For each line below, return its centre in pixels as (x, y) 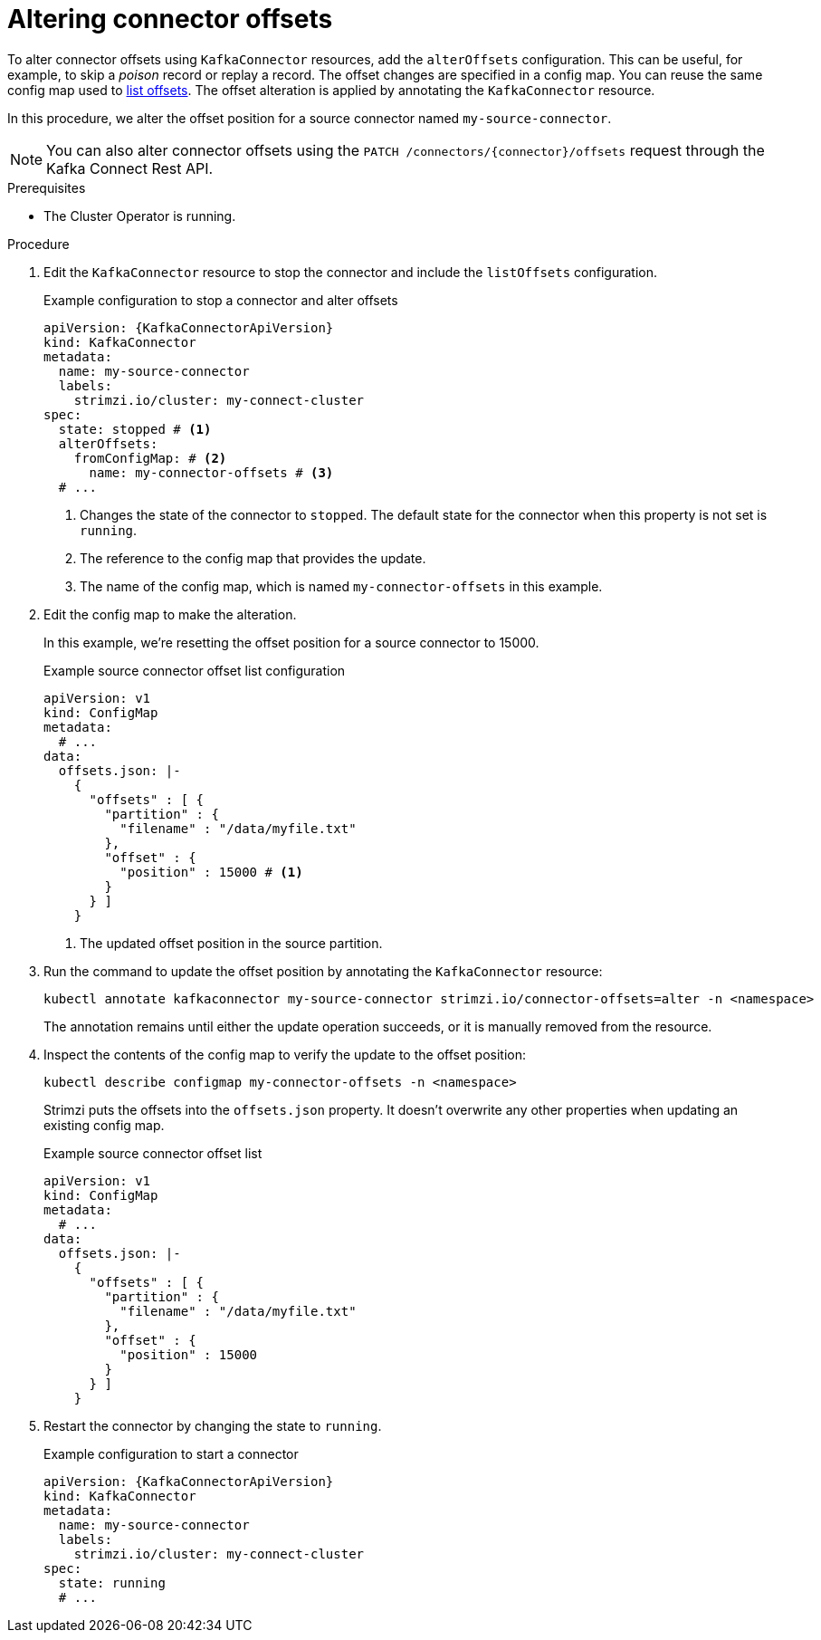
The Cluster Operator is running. (140, 216)
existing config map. (104, 1125)
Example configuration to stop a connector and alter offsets (221, 300)
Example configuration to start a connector (171, 1453)
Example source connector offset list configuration (195, 670)
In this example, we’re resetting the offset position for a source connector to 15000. (291, 642)
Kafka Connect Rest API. (130, 168)
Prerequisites (47, 187)
